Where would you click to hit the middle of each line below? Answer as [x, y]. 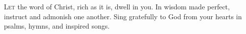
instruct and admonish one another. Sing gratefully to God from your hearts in [123, 16]
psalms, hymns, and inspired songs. [57, 26]
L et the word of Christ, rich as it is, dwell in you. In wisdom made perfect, [117, 6]
